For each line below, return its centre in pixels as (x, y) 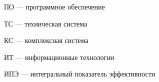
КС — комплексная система (46, 40)
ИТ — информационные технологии (59, 57)
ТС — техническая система (46, 23)
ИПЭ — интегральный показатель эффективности (80, 74)
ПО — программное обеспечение (54, 6)
